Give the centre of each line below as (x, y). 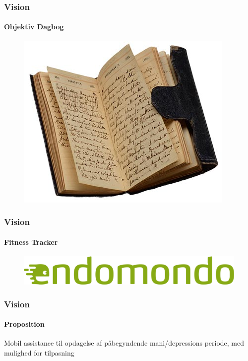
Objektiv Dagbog (34, 27)
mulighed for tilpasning (39, 352)
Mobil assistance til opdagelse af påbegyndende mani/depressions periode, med (124, 343)
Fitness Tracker (31, 242)
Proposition (24, 324)
